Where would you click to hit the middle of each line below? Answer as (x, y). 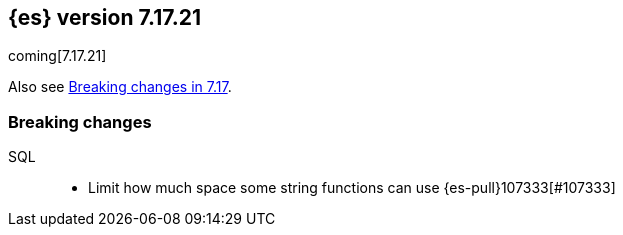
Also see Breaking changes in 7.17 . (120, 87)
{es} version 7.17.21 (105, 17)
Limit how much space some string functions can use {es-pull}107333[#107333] (352, 188)
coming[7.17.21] (57, 56)
